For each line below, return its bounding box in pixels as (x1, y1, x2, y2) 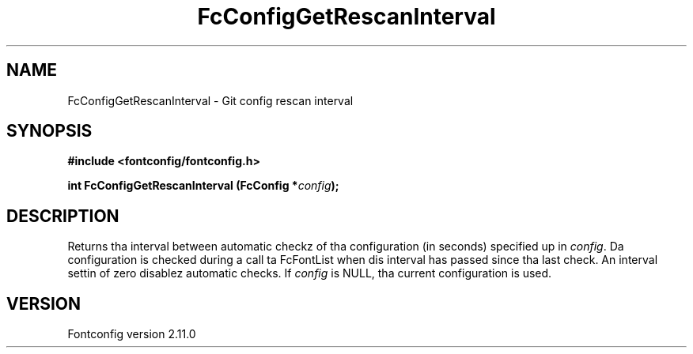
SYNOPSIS (6, 121, 93, 141)
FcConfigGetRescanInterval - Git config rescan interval (67, 93, 354, 107)
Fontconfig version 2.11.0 (67, 327, 196, 341)
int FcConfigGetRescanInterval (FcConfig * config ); (67, 179, 339, 193)
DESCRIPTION (6, 205, 119, 226)
